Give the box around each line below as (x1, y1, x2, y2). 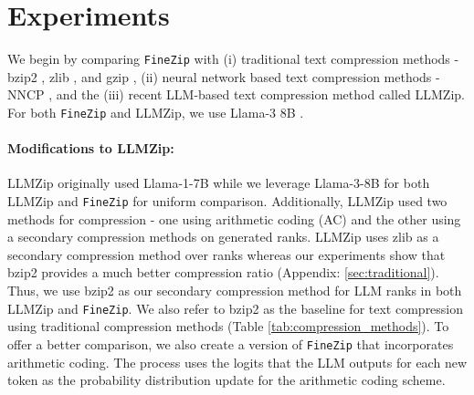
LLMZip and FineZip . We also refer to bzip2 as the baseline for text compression (7, 298, 464, 317)
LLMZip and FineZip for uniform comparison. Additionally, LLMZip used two (7, 192, 448, 211)
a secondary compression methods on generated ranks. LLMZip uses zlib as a (7, 227, 439, 246)
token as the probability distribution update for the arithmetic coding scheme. (7, 370, 446, 390)
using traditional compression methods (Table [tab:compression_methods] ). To (7, 317, 449, 336)
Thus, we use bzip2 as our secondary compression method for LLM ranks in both (7, 281, 462, 300)
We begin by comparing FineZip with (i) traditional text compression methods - (7, 49, 459, 68)
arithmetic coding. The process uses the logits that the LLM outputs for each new (7, 352, 467, 371)
